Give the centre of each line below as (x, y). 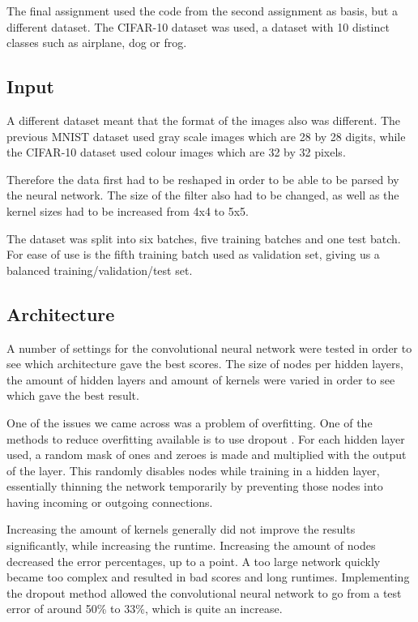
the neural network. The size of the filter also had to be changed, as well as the (203, 195)
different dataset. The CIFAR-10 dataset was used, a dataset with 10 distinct (198, 26)
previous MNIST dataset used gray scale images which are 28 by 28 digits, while (206, 136)
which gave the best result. (73, 395)
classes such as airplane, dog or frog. (97, 43)
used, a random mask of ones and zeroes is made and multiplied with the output (207, 455)
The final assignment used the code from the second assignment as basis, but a (202, 11)
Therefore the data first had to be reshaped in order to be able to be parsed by (203, 179)
